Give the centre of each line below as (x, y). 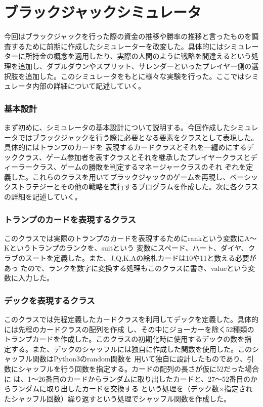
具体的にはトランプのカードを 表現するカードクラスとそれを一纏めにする (125, 147)
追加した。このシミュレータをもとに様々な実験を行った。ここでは (135, 76)
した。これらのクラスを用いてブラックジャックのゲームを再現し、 (120, 176)
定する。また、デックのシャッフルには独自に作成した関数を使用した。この (128, 349)
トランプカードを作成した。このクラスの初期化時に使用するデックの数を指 (128, 339)
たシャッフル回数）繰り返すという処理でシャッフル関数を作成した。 (117, 398)
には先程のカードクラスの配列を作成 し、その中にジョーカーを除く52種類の (129, 329)
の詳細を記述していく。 (43, 197)
